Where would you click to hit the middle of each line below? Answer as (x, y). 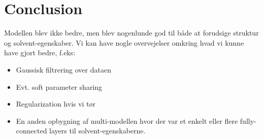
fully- (248, 120)
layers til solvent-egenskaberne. (97, 131)
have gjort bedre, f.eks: (40, 53)
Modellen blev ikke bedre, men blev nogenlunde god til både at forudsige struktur (131, 33)
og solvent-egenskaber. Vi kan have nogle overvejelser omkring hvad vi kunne (124, 42)
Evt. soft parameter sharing (59, 86)
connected (31, 131)
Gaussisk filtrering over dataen (63, 69)
